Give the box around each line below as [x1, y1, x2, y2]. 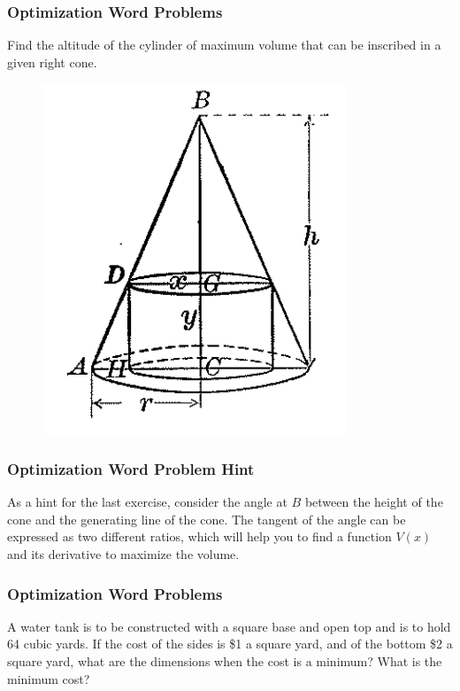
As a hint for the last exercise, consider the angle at [7, 493, 287, 511]
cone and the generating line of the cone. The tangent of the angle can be [7, 509, 406, 528]
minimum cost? [7, 669, 90, 687]
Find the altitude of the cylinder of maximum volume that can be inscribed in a [7, 35, 441, 54]
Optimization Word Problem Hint [7, 457, 255, 479]
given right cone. [7, 52, 97, 71]
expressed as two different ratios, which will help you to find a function [7, 527, 392, 546]
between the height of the [304, 493, 443, 511]
